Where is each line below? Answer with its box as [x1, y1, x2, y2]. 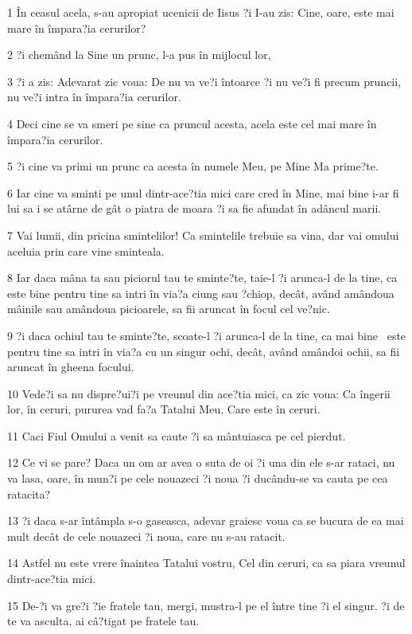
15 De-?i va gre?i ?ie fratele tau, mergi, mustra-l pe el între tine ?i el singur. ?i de [7, 597, 405, 613]
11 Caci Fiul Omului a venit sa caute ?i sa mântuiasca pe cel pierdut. [7, 427, 346, 444]
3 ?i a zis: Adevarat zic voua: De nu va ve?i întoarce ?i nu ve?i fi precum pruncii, [7, 72, 402, 89]
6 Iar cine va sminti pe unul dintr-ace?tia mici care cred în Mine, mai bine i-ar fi [7, 184, 399, 201]
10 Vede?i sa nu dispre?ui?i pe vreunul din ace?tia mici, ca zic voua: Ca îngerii [7, 385, 391, 401]
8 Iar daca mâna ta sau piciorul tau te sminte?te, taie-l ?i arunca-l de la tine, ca [7, 269, 398, 286]
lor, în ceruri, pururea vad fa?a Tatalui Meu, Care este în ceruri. [7, 401, 321, 417]
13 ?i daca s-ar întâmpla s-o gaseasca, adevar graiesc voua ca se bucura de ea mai [7, 512, 404, 529]
